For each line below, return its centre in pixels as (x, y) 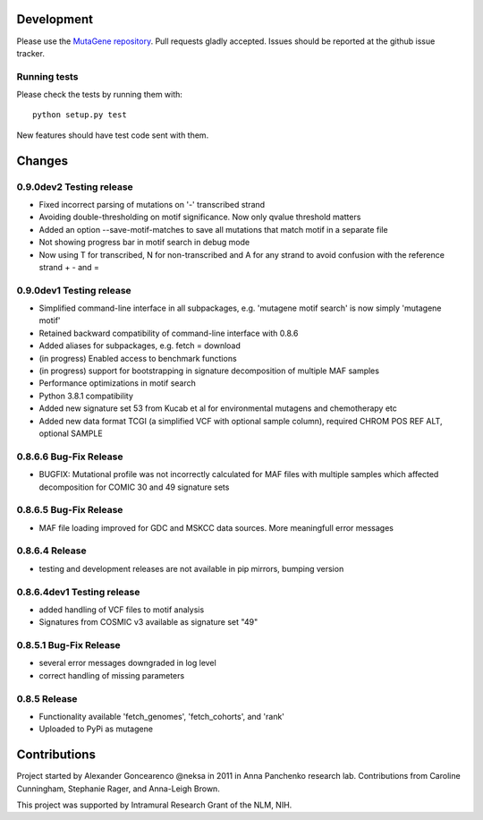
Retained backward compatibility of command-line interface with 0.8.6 (169, 333)
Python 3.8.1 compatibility (86, 396)
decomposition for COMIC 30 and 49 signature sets (134, 487)
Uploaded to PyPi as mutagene (96, 729)
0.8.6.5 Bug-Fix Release (70, 510)
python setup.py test (80, 115)
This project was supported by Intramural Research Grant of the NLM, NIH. (154, 805)
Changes (42, 161)
